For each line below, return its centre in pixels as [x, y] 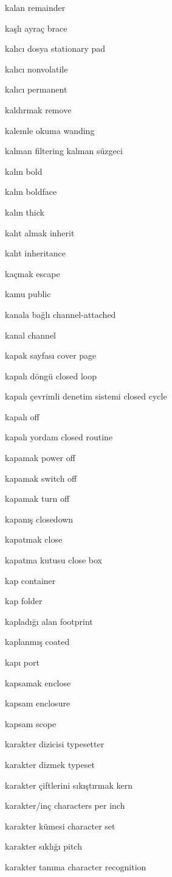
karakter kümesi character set [60, 826]
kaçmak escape [33, 273]
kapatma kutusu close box [53, 560]
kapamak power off [40, 458]
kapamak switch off [41, 478]
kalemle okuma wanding [50, 130]
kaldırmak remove [38, 109]
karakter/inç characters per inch [65, 805]
